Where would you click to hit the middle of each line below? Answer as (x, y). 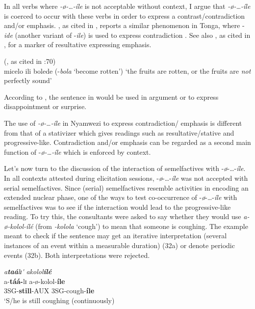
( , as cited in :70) (30, 61)
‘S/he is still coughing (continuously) (59, 300)
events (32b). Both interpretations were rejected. (77, 255)
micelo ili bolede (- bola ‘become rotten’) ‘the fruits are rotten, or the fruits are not (127, 70)
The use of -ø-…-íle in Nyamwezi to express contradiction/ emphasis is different (123, 123)
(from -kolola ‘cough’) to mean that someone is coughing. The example (142, 226)
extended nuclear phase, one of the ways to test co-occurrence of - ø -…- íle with (121, 197)
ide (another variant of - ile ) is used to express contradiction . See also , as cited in (127, 35)
